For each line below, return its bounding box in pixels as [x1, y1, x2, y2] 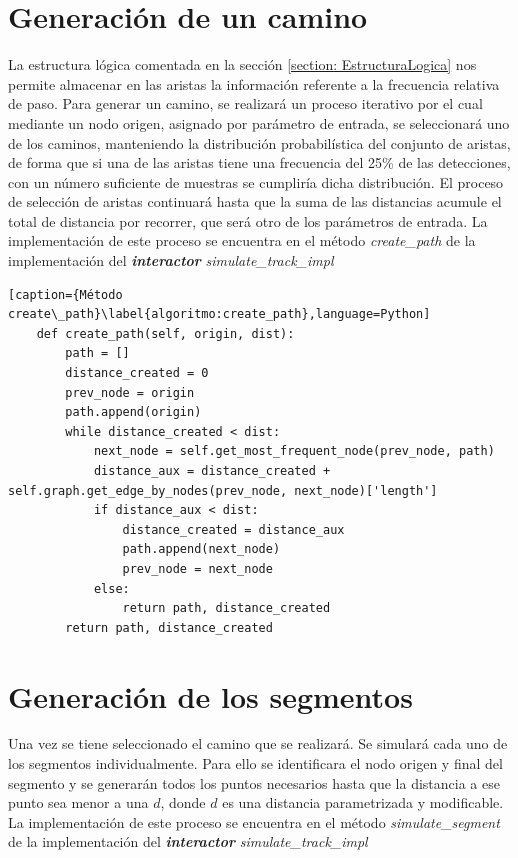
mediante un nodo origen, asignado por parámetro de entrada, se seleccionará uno [8, 112, 510, 133]
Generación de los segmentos [8, 675, 413, 716]
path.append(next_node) [122, 542, 281, 557]
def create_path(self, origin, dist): [36, 326, 295, 341]
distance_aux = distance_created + [93, 464, 331, 478]
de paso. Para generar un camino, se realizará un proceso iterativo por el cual [8, 93, 483, 114]
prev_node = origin [65, 385, 195, 400]
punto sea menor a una [8, 792, 149, 813]
